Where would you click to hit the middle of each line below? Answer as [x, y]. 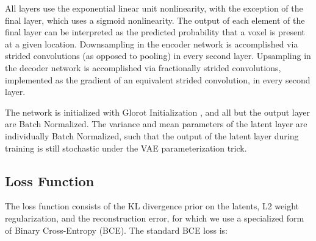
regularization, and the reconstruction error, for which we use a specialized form [155, 218]
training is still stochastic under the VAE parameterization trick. [126, 148]
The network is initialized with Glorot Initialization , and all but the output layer [158, 112]
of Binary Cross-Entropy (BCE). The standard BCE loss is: [117, 230]
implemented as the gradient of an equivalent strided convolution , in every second [158, 79]
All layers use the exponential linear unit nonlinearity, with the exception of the [154, 8]
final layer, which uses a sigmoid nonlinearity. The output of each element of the [155, 20]
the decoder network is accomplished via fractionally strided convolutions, [143, 67]
